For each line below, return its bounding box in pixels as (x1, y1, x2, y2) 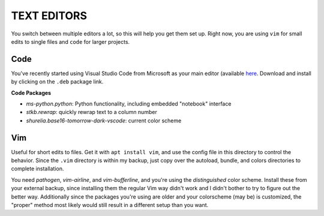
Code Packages (11, 89, 51, 96)
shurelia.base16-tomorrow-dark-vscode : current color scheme (26, 117, 182, 124)
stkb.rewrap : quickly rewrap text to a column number (26, 109, 157, 116)
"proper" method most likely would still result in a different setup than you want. (11, 202, 209, 209)
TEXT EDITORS (11, 9, 87, 22)
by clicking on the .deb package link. (11, 78, 104, 85)
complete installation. (11, 165, 64, 172)
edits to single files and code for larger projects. (11, 38, 130, 45)
